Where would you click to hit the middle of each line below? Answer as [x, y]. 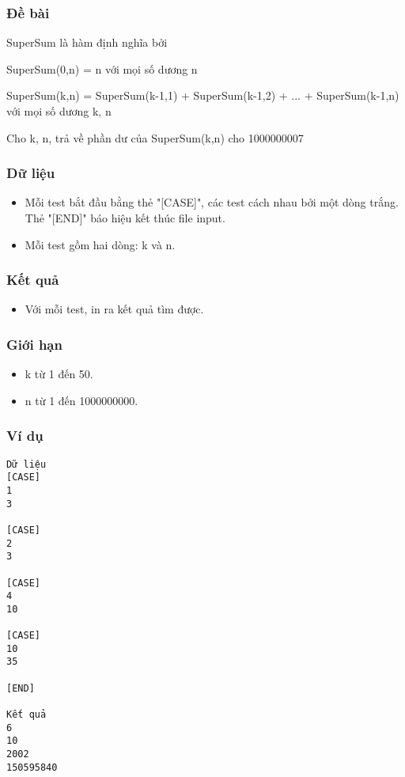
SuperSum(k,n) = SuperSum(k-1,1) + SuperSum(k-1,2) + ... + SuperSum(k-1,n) [203, 95]
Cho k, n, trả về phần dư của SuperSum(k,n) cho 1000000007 [155, 137]
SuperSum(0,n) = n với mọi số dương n [102, 68]
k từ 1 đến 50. [59, 374]
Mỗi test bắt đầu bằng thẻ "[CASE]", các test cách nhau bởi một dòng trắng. [212, 202]
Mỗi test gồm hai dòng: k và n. [100, 244]
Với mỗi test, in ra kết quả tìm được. [114, 309]
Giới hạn [34, 344]
